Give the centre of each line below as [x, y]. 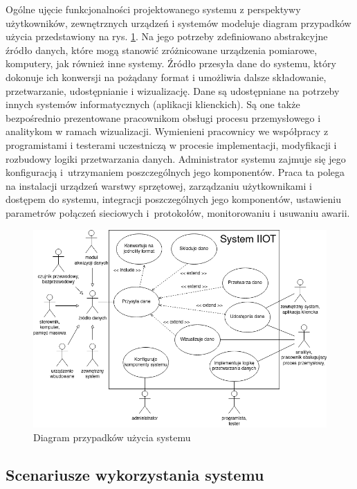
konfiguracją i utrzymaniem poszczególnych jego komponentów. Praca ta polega [175, 172]
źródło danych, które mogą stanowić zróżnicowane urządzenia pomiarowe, [162, 50]
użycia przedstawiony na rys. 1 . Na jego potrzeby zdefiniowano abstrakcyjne [167, 36]
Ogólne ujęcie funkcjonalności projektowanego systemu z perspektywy [153, 9]
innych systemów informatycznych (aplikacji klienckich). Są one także [153, 104]
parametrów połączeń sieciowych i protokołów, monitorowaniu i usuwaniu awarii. [178, 212]
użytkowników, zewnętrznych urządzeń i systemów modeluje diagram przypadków [178, 23]
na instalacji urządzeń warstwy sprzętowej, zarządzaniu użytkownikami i [159, 185]
